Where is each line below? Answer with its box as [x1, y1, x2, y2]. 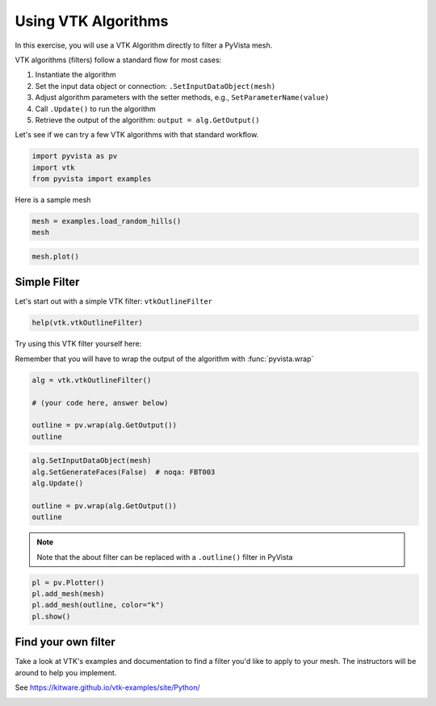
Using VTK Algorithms [15, 12, 169, 30]
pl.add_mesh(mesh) [31, 590, 105, 599]
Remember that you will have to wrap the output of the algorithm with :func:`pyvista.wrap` [15, 354, 314, 364]
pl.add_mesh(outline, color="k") [31, 600, 165, 610]
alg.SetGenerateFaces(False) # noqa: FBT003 [31, 467, 216, 477]
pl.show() [31, 611, 71, 621]
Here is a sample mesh [15, 195, 91, 205]
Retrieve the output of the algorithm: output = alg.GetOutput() [35, 115, 260, 124]
